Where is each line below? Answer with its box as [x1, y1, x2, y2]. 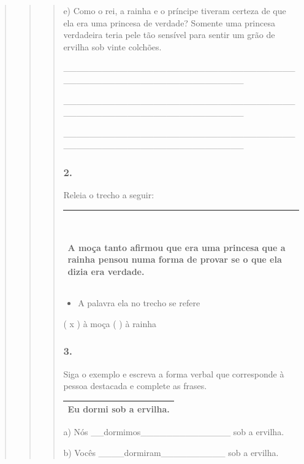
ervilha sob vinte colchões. [63, 40, 162, 53]
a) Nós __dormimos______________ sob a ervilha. [63, 425, 284, 438]
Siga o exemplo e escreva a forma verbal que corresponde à [63, 367, 284, 380]
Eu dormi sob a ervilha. [67, 403, 170, 416]
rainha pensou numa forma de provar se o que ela [67, 253, 282, 266]
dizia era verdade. [67, 265, 145, 278]
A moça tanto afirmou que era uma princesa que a [67, 241, 286, 253]
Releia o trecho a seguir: [63, 188, 154, 201]
